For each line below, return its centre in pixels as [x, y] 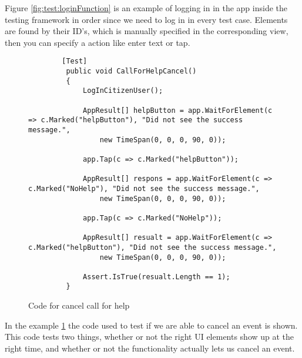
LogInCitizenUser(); [123, 91]
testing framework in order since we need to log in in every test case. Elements [146, 19]
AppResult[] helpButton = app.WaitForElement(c [178, 110]
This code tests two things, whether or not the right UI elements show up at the [150, 337]
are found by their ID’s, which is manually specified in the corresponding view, [147, 31]
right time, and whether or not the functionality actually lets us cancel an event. [150, 348]
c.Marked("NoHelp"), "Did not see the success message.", [144, 188]
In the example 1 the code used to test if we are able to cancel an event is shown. [151, 325]
